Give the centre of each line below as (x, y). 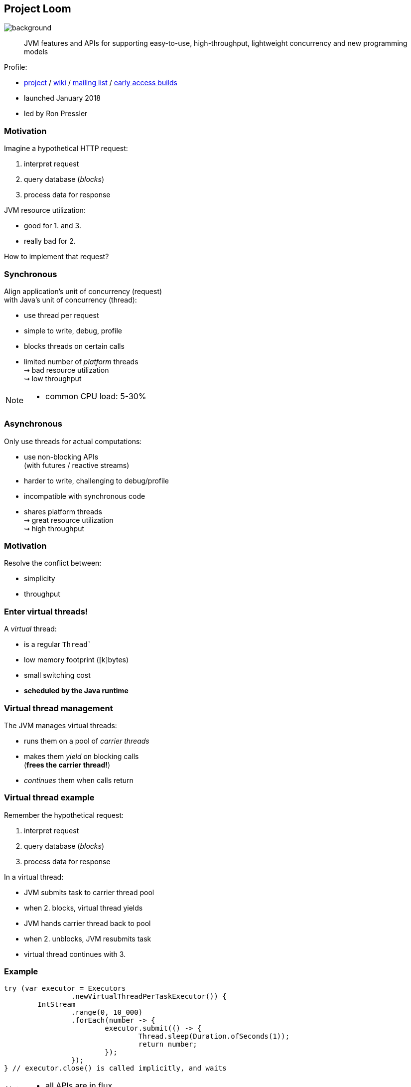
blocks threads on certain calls (74, 346)
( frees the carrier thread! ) (67, 765)
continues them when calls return (79, 780)
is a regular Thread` (58, 644)
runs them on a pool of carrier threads (87, 741)
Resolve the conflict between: (53, 563)
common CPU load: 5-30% (96, 396)
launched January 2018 (63, 98)
